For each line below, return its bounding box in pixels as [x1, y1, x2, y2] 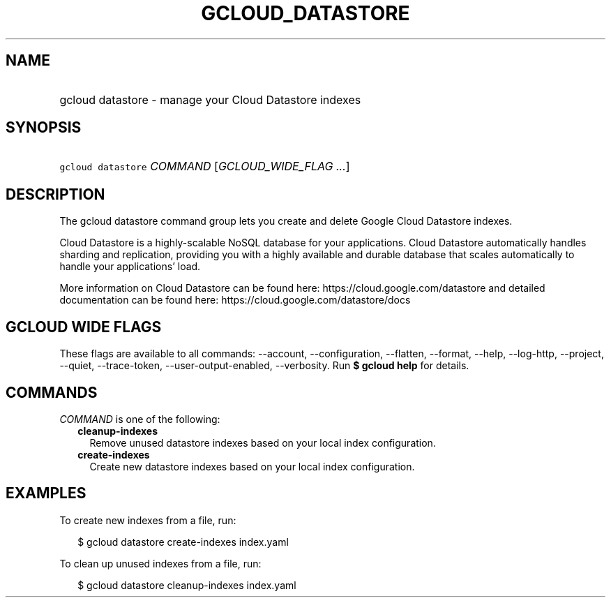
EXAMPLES [6, 484, 86, 502]
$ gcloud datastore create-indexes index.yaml [77, 535, 289, 548]
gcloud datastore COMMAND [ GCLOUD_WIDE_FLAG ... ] [59, 159, 350, 174]
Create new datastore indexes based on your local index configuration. [89, 460, 415, 472]
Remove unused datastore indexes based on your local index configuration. [89, 436, 436, 449]
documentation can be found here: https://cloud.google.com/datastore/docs [59, 294, 411, 306]
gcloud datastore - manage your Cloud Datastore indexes [59, 92, 361, 107]
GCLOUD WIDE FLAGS [6, 318, 162, 336]
